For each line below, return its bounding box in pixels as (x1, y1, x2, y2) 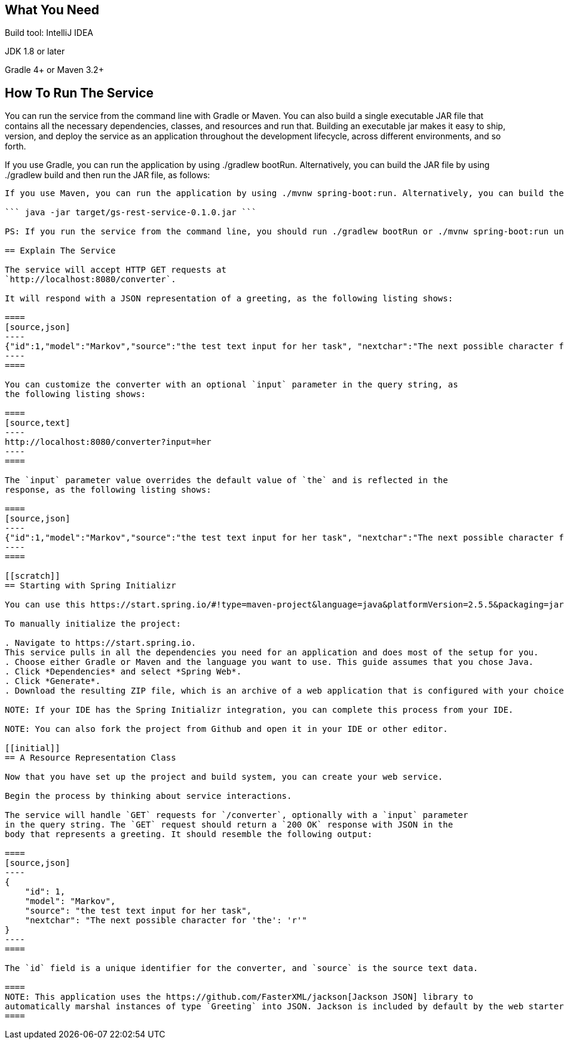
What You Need (5, 2, 99, 17)
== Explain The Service (5, 246, 116, 256)
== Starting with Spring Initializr (5, 581, 176, 591)
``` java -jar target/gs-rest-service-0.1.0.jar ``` (5, 207, 257, 218)
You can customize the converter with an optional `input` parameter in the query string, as (5, 380, 458, 390)
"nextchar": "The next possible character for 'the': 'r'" (24, 915, 307, 926)
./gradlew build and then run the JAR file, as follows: (5, 170, 210, 181)
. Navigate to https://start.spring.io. (5, 638, 197, 648)
